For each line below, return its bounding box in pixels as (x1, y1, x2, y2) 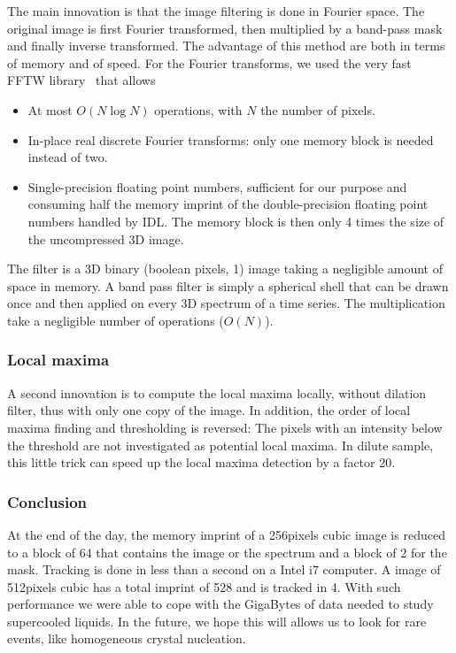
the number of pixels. (260, 100, 375, 119)
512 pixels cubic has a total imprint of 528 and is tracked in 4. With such (7, 577, 401, 595)
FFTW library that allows (7, 71, 156, 89)
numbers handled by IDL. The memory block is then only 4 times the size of (27, 211, 444, 230)
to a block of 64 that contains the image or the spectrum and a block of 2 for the (7, 542, 447, 561)
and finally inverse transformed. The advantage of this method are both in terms (7, 36, 445, 55)
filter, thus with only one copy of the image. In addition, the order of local (7, 401, 411, 419)
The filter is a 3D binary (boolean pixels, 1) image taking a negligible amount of (7, 259, 443, 278)
